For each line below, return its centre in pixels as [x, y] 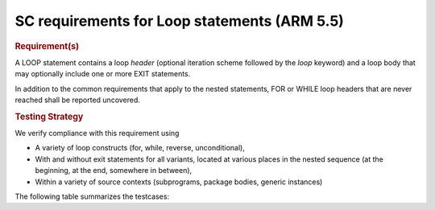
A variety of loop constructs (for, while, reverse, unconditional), [140, 148]
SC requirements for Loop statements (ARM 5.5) [179, 21]
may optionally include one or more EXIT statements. [103, 74]
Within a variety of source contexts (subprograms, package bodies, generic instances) [179, 182]
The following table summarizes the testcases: [92, 196]
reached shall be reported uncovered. [78, 100]
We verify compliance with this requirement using [97, 134]
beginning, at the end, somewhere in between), [114, 171]
